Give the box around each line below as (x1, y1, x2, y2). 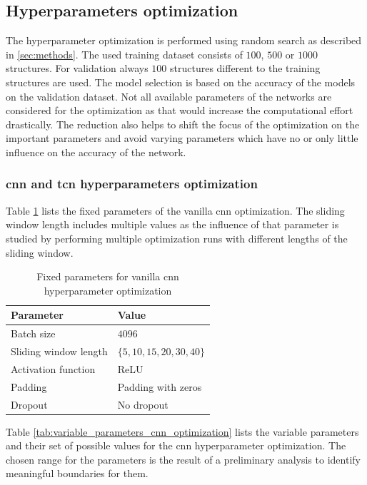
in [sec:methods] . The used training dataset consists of (6, 46, 243, 61)
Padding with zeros (117, 379, 202, 394)
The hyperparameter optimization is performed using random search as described (6, 33, 362, 48)
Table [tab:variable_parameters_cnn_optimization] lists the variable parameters (6, 424, 359, 439)
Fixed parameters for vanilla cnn (36, 269, 179, 284)
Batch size (11, 326, 56, 341)
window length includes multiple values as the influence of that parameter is (6, 217, 339, 232)
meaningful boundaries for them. (6, 466, 149, 481)
